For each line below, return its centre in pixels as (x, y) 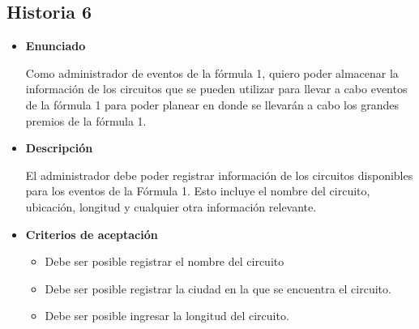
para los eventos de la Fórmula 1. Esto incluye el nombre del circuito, (198, 191)
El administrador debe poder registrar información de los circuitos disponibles (219, 175)
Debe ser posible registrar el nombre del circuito (165, 261)
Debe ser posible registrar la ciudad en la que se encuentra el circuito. (218, 288)
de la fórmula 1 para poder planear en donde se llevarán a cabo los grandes (212, 104)
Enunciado (56, 46)
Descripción (59, 148)
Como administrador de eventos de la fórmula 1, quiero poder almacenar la (212, 73)
